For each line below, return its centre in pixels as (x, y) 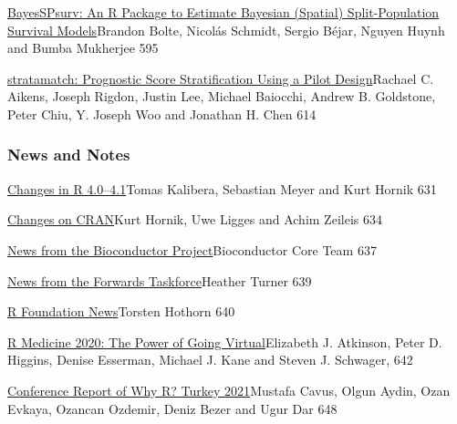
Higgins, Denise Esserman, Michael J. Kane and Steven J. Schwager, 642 (210, 360)
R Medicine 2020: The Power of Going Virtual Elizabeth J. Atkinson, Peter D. (225, 341)
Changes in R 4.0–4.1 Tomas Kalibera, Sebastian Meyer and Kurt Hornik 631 (222, 188)
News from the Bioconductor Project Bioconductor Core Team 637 (192, 249)
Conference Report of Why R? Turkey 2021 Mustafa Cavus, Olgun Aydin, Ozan (229, 390)
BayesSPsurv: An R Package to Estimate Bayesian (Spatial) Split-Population (223, 12)
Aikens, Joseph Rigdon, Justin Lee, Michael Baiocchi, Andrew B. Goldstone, (222, 96)
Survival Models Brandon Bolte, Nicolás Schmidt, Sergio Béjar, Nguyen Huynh (226, 30)
